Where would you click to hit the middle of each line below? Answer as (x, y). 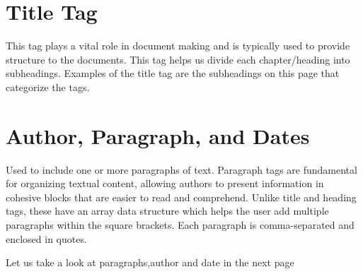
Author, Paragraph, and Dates (158, 135)
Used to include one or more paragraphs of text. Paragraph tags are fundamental (181, 169)
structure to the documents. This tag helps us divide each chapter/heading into (178, 59)
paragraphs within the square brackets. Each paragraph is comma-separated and (180, 225)
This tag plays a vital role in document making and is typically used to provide (178, 46)
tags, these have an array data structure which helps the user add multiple (167, 211)
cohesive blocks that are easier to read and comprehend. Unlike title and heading (181, 197)
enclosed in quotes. (46, 238)
